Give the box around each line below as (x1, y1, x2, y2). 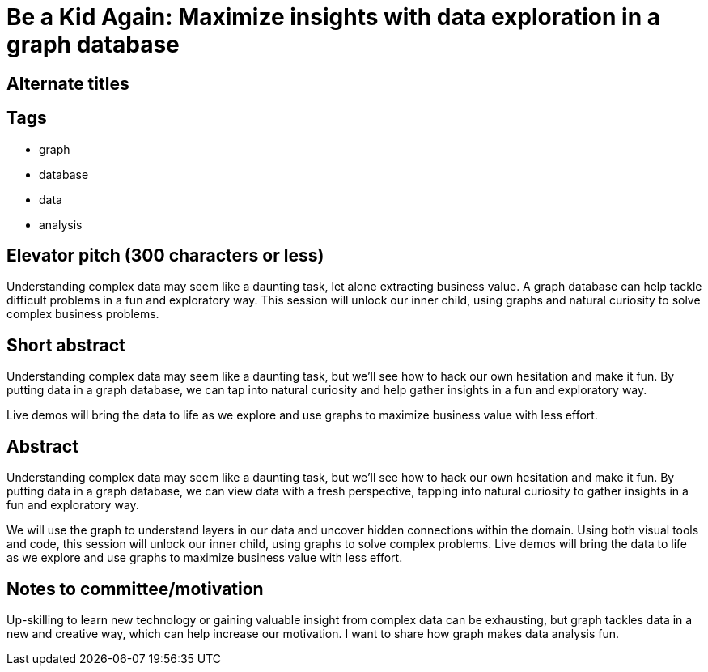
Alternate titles (6, 73, 129, 94)
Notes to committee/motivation (6, 578, 264, 599)
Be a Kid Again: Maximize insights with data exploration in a (6, 3, 661, 31)
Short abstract (6, 334, 125, 355)
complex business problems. (6, 307, 159, 321)
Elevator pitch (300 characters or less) (6, 245, 324, 266)
